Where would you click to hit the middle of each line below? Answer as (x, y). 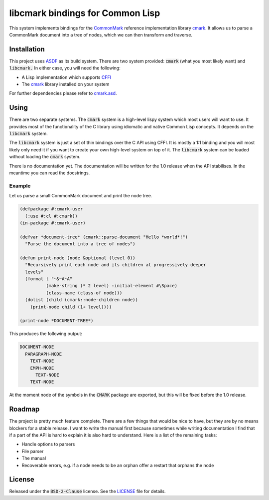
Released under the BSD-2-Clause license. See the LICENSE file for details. (88, 492)
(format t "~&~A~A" (49, 279)
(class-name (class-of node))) (84, 293)
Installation (27, 49)
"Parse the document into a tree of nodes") (80, 244)
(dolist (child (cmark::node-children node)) (81, 300)
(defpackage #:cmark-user (51, 209)
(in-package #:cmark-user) (53, 223)
